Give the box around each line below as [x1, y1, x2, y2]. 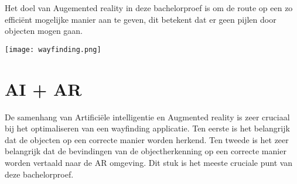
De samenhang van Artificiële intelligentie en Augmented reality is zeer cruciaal [5, 110, 290, 123]
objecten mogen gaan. [5, 25, 83, 37]
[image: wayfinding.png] [5, 45, 101, 54]
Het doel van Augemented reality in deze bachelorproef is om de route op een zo [5, 2, 293, 13]
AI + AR [5, 77, 82, 100]
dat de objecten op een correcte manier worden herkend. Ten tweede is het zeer [5, 133, 289, 145]
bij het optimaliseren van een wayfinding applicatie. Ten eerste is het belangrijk [5, 122, 290, 134]
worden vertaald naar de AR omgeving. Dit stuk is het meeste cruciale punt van [5, 156, 293, 168]
